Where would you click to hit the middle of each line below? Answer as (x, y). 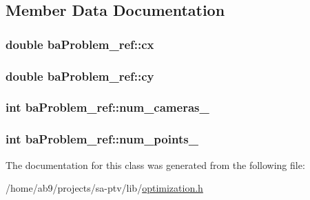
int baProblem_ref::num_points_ (102, 139)
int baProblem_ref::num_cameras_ (107, 107)
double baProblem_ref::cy (80, 76)
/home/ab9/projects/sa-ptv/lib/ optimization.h (104, 188)
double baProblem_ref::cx (80, 44)
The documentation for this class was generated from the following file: (155, 164)
